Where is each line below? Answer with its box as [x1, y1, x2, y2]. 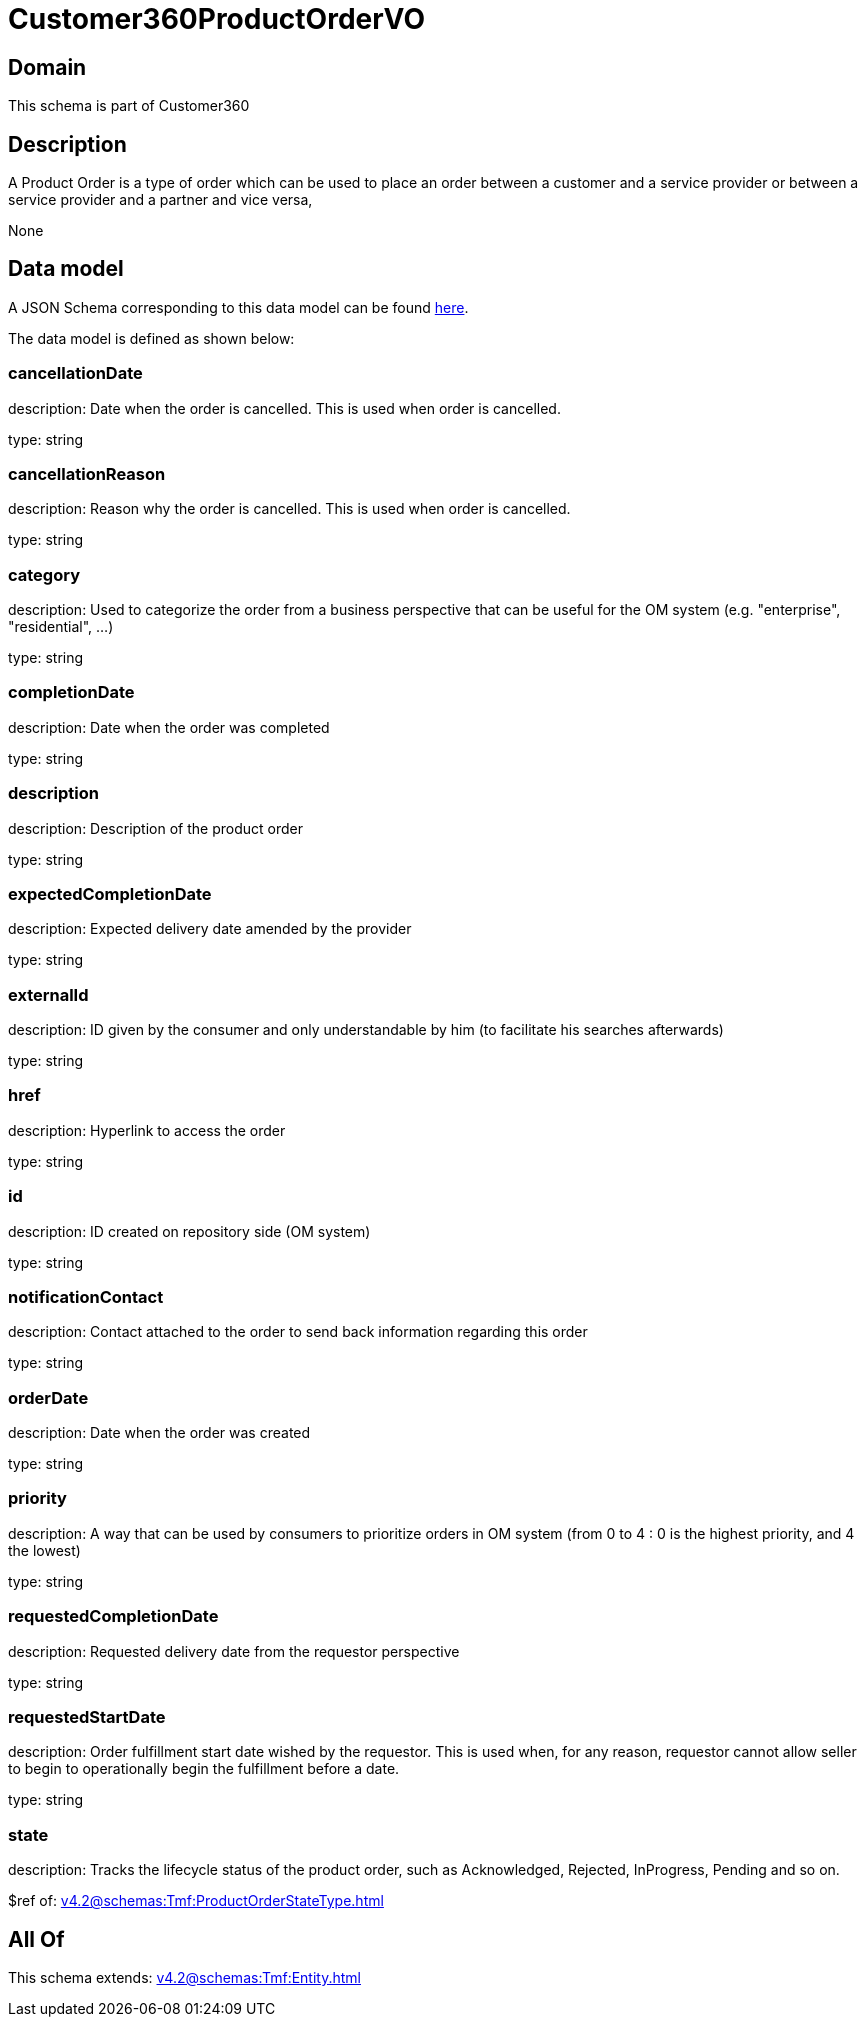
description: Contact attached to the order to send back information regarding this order [8, 1323, 588, 1341]
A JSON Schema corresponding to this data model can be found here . [8, 298, 469, 316]
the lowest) [8, 1541, 81, 1559]
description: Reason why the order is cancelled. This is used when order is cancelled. [8, 500, 571, 518]
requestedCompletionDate [8, 1606, 219, 1627]
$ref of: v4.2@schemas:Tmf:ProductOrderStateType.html [8, 1892, 384, 1910]
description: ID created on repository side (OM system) [8, 1222, 371, 1240]
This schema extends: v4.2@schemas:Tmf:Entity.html [8, 1968, 361, 1986]
